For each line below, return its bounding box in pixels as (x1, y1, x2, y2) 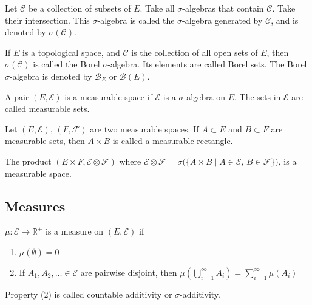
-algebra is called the (97, 13, 175, 26)
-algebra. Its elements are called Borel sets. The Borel (107, 58, 307, 70)
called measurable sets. (5, 102, 90, 115)
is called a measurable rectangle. (112, 134, 233, 147)
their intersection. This (5, 13, 90, 26)
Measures (5, 196, 66, 215)
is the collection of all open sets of (131, 46, 258, 58)
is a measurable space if (64, 90, 152, 103)
